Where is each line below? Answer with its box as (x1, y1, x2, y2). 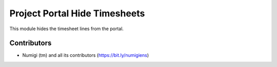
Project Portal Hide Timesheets (9, 8, 145, 19)
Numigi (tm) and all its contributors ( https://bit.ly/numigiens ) (22, 52, 149, 58)
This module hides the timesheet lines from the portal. (9, 26, 124, 32)
